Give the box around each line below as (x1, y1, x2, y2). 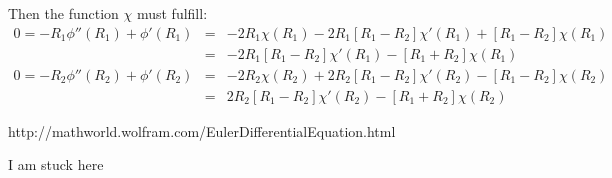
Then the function (8, 3, 119, 23)
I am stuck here (8, 154, 104, 175)
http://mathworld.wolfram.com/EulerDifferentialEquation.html (8, 120, 396, 141)
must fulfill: (136, 3, 208, 23)
